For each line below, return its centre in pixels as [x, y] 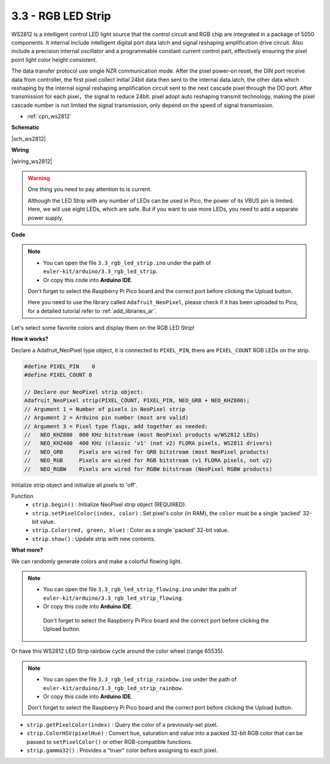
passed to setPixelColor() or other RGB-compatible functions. [109, 741]
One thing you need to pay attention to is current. [90, 189]
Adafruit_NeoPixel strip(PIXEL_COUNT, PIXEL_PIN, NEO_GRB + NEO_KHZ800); [137, 401]
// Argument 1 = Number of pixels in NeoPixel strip [105, 409]
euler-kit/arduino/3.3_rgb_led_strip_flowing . [113, 598]
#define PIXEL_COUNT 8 [58, 375]
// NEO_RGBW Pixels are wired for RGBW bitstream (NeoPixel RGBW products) [148, 469]
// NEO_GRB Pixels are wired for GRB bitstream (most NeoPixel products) [147, 452]
